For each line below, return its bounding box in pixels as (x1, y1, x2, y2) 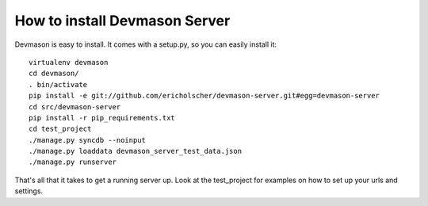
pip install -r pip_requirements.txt (29, 113, 176, 122)
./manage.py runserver (29, 158, 117, 166)
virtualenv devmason (29, 58, 109, 67)
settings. (14, 186, 44, 196)
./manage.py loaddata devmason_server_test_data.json (29, 147, 242, 156)
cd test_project (29, 124, 92, 134)
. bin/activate (29, 80, 88, 89)
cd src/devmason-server (29, 102, 121, 111)
